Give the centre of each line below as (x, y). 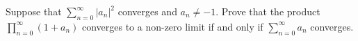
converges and (147, 11)
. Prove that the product (268, 11)
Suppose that (34, 11)
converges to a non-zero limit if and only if (172, 26)
